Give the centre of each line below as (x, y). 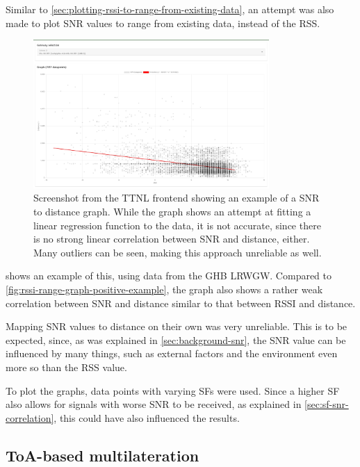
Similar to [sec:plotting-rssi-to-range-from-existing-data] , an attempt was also (170, 9)
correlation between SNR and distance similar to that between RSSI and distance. (181, 303)
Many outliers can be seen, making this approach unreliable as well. (178, 252)
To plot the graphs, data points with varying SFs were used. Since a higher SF (173, 390)
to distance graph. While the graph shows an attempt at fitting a (172, 212)
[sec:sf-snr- (327, 404)
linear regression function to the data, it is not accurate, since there (177, 225)
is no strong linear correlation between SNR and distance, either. (172, 239)
